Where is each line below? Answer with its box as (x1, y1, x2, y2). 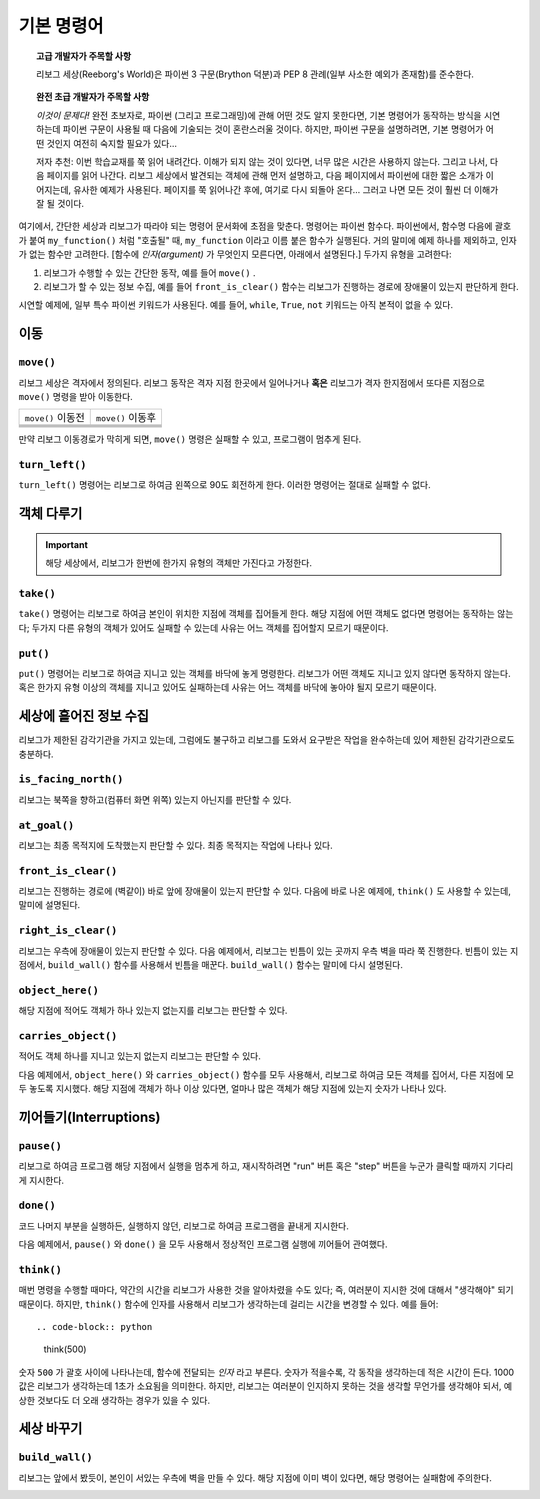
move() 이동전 (24, 411, 85, 425)
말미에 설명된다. (18, 899, 81, 911)
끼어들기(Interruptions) (18, 1108, 161, 1125)
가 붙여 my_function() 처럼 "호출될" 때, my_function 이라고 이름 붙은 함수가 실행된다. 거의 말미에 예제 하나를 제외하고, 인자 (18, 234, 517, 246)
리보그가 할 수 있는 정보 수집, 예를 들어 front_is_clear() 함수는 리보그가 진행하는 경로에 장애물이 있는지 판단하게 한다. (43, 281, 519, 293)
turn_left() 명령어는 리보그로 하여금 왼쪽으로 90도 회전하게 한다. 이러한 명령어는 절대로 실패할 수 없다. (18, 479, 431, 491)
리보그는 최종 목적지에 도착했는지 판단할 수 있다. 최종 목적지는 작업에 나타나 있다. (18, 839, 334, 851)
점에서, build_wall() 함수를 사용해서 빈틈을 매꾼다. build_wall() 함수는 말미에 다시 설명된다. (18, 958, 404, 970)
